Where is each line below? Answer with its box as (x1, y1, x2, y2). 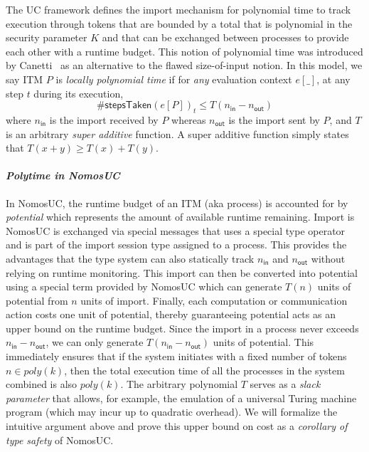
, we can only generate (46, 335, 144, 349)
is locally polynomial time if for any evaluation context (55, 71, 292, 86)
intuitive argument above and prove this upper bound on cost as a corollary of (6, 419, 348, 433)
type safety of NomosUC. (6, 432, 114, 447)
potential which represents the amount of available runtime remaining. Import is (6, 209, 355, 224)
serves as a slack (250, 377, 321, 391)
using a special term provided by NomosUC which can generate (6, 279, 282, 294)
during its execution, (33, 85, 124, 100)
